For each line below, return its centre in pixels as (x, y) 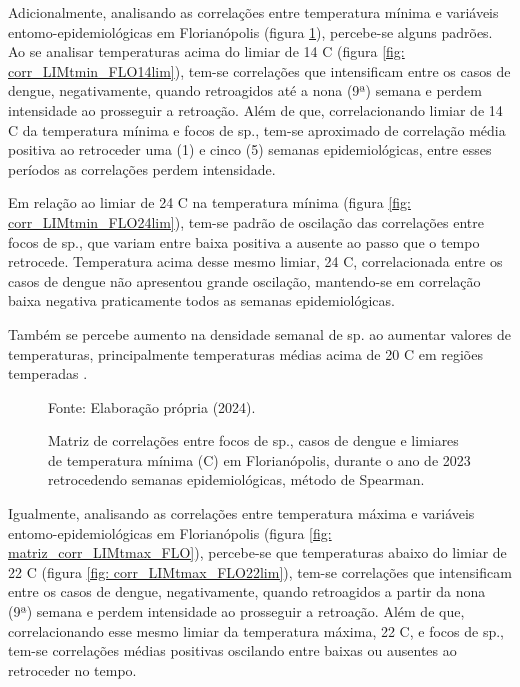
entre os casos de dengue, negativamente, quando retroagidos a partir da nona (247, 591)
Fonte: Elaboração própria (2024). (152, 406)
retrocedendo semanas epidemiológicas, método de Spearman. (236, 479)
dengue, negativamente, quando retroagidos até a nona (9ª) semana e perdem (245, 90)
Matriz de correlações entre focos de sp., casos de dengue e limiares (253, 440)
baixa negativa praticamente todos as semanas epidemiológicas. (201, 300)
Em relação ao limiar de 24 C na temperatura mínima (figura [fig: (209, 202)
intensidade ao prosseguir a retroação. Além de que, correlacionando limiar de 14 (255, 109)
